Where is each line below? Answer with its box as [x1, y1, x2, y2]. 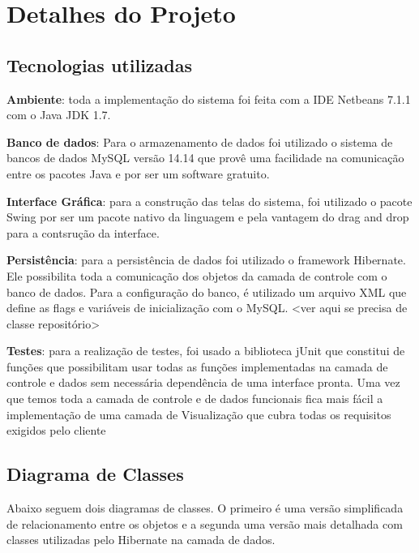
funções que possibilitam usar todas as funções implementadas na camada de [6, 358, 388, 375]
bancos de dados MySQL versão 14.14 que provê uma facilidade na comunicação [6, 149, 404, 166]
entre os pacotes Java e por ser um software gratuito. [6, 165, 270, 182]
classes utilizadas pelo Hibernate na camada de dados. [6, 531, 276, 548]
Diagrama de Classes [6, 461, 184, 487]
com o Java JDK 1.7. [6, 106, 111, 123]
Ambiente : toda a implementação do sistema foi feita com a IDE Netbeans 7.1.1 [6, 90, 411, 107]
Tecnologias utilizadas [6, 52, 193, 77]
